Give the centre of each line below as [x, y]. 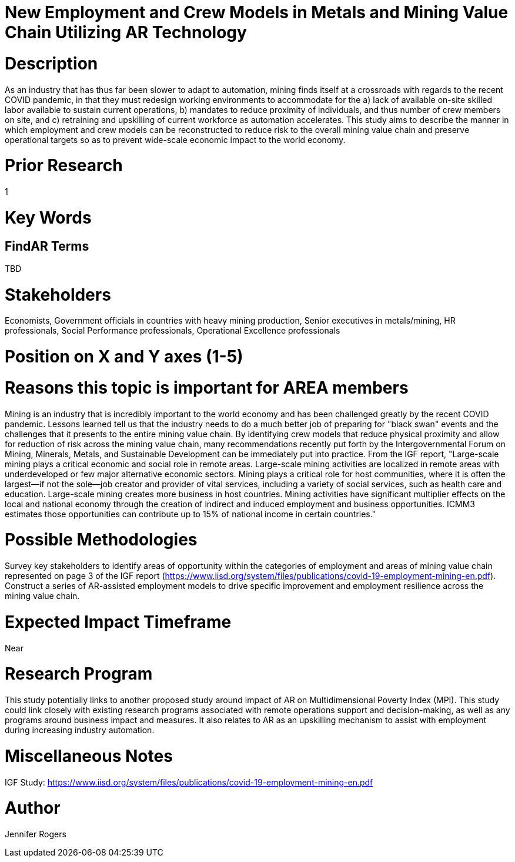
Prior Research [64, 166]
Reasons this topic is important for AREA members [207, 387]
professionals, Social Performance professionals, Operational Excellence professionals [173, 331]
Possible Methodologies [101, 540]
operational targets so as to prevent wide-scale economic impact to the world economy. [175, 139]
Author [33, 808]
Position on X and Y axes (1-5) [124, 357]
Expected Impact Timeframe [118, 622]
